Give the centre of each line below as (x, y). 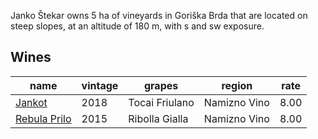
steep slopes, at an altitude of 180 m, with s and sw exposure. (137, 26)
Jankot (31, 102)
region (237, 85)
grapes (161, 85)
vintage (100, 85)
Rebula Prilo (43, 118)
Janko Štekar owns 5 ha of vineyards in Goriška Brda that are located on (159, 15)
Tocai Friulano (161, 102)
